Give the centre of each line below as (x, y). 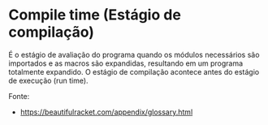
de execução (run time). (48, 80)
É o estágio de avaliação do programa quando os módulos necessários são (134, 54)
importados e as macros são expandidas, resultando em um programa (126, 63)
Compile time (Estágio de (95, 15)
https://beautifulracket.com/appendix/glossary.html (106, 112)
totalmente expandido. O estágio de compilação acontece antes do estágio (134, 71)
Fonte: (19, 96)
